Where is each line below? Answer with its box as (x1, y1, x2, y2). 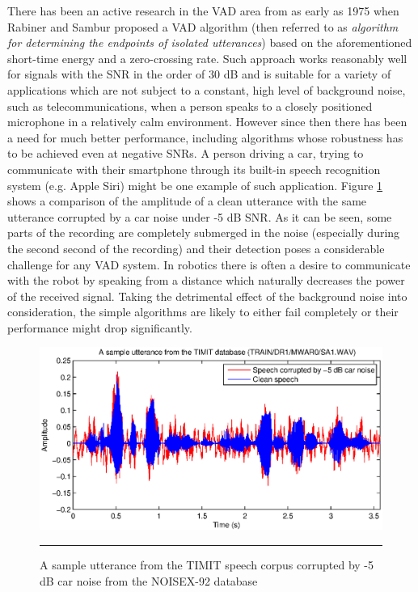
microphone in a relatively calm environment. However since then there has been (7, 113, 407, 130)
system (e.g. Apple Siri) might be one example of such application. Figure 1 (7, 176, 383, 193)
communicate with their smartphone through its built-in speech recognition (7, 160, 381, 177)
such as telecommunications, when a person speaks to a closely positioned (7, 97, 373, 114)
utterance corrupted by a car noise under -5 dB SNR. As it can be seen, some (7, 208, 392, 225)
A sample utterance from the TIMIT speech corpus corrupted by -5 (40, 556, 374, 573)
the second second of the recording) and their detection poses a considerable (7, 239, 385, 256)
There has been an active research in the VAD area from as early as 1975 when (7, 2, 399, 19)
